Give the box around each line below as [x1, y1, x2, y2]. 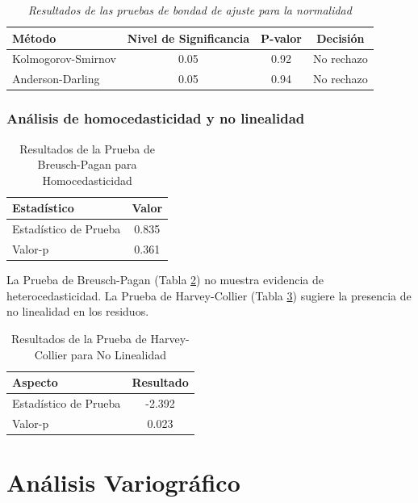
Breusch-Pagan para [37, 156, 137, 173]
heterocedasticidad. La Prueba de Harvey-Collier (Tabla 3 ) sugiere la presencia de [6, 287, 412, 304]
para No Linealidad [70, 346, 166, 363]
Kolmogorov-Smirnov [12, 50, 116, 67]
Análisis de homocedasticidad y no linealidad [6, 108, 305, 128]
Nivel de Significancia [127, 29, 250, 46]
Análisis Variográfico [6, 466, 240, 499]
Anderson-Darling [12, 70, 100, 87]
